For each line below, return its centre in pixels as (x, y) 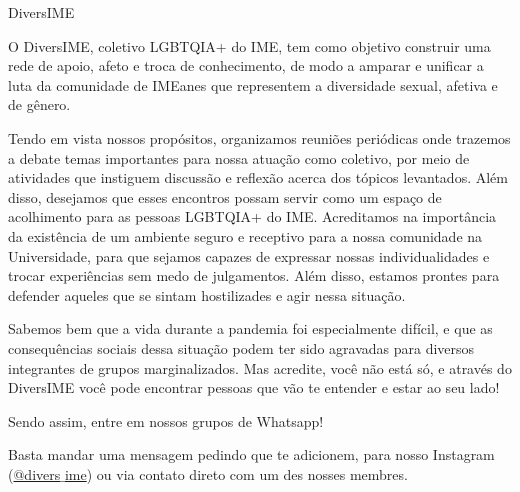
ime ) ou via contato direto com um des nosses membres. (236, 473)
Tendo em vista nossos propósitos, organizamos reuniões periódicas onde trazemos (259, 137)
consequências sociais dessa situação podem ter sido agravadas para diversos (241, 347)
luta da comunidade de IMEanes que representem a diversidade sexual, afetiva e (253, 84)
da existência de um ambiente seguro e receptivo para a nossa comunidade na (245, 235)
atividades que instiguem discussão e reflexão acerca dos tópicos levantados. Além (258, 177)
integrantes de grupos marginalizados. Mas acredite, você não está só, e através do (260, 367)
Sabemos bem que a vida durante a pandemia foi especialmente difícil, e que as (250, 328)
